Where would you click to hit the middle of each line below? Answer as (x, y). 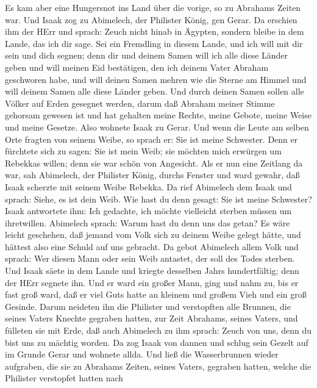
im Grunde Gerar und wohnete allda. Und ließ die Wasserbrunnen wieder (142, 354)
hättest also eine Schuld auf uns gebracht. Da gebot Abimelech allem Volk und (152, 246)
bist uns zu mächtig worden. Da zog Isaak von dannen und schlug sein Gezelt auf (157, 342)
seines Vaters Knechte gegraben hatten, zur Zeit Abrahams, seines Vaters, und (151, 318)
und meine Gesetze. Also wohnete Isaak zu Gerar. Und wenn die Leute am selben (157, 127)
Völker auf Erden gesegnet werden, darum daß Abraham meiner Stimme (140, 103)
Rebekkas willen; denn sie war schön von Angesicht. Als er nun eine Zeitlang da (154, 163)
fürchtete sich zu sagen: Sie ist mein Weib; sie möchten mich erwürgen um (143, 151)
